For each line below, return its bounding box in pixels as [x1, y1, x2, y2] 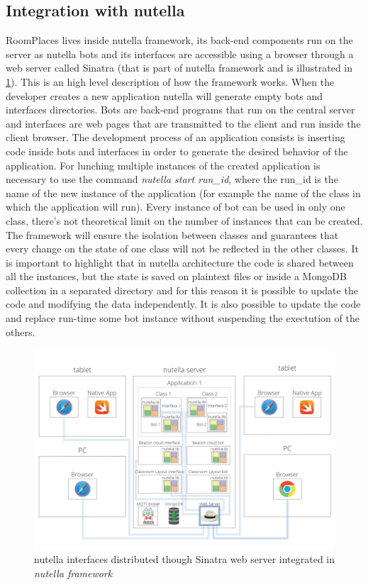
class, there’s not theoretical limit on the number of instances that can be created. [6, 213, 363, 228]
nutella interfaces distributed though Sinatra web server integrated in [34, 552, 335, 567]
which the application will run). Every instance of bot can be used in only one [6, 199, 345, 214]
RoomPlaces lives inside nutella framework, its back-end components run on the [6, 33, 353, 48]
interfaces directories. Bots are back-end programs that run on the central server [6, 102, 355, 117]
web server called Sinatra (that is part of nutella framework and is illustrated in [6, 60, 353, 75]
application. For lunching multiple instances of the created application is [6, 157, 320, 172]
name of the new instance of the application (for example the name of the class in [6, 185, 361, 200]
